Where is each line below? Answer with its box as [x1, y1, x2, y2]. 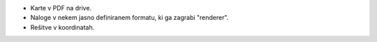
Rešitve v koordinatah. [30, 23, 95, 31]
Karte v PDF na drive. [30, 4, 92, 12]
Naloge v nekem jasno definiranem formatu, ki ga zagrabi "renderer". [30, 14, 229, 22]
